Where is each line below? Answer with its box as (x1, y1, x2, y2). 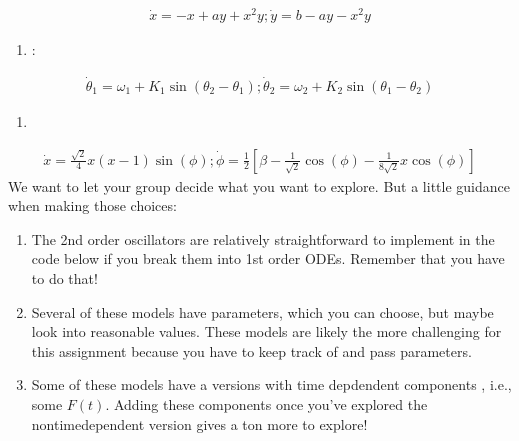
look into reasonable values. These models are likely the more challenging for (31, 321, 502, 342)
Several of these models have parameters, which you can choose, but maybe (31, 301, 494, 322)
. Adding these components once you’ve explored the (105, 393, 428, 414)
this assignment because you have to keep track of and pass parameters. (31, 340, 472, 361)
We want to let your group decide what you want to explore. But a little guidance (8, 175, 510, 196)
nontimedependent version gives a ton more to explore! (31, 413, 368, 434)
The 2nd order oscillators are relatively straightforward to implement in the (31, 228, 495, 249)
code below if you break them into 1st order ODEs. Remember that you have (31, 248, 505, 269)
